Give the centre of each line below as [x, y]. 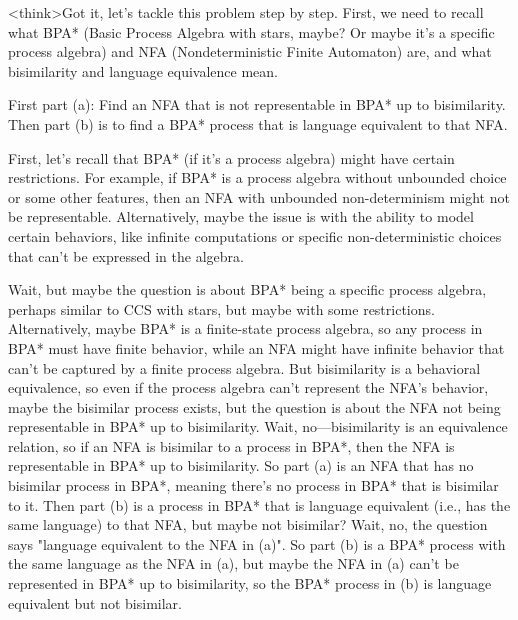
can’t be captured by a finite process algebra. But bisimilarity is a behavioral [244, 367]
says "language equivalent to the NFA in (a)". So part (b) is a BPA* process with [257, 543]
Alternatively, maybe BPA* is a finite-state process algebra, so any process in [245, 328]
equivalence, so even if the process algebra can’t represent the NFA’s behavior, [248, 387]
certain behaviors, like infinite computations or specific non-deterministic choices [255, 235]
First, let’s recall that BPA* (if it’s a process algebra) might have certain [231, 157]
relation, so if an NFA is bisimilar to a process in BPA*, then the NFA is [231, 445]
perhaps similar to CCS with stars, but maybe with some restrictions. [221, 308]
